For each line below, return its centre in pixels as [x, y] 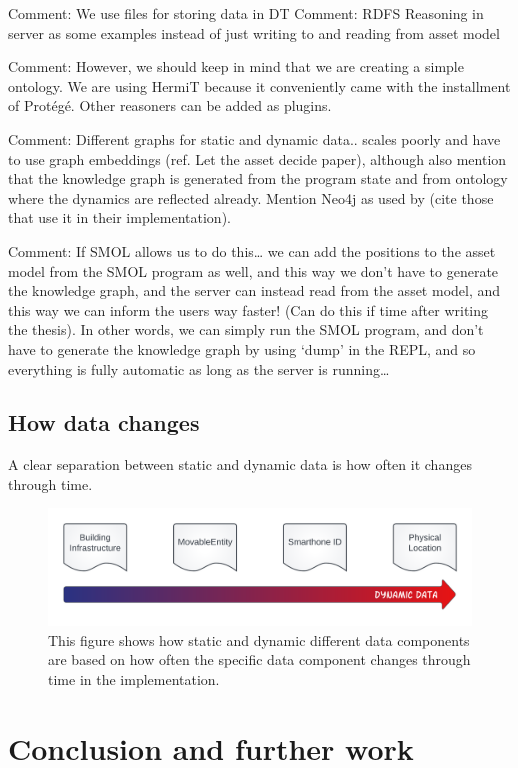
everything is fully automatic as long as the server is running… [199, 368]
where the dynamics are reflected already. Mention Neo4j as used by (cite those [251, 197]
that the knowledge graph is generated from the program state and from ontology [258, 178]
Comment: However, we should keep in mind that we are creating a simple [236, 66]
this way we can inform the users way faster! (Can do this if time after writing [248, 309]
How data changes [104, 422]
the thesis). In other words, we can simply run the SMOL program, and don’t [246, 329]
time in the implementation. [134, 678]
